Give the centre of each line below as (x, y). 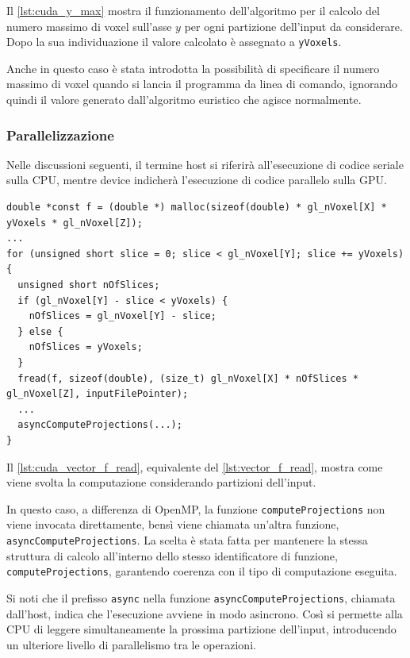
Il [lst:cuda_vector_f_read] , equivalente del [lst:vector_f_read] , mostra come (195, 466)
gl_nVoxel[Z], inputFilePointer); (98, 394)
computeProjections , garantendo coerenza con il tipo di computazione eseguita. (202, 571)
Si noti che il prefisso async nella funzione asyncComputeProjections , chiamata (201, 597)
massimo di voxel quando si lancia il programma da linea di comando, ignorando (202, 84)
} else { (40, 331)
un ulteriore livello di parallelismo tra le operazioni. (131, 644)
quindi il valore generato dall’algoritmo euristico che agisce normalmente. (184, 100)
